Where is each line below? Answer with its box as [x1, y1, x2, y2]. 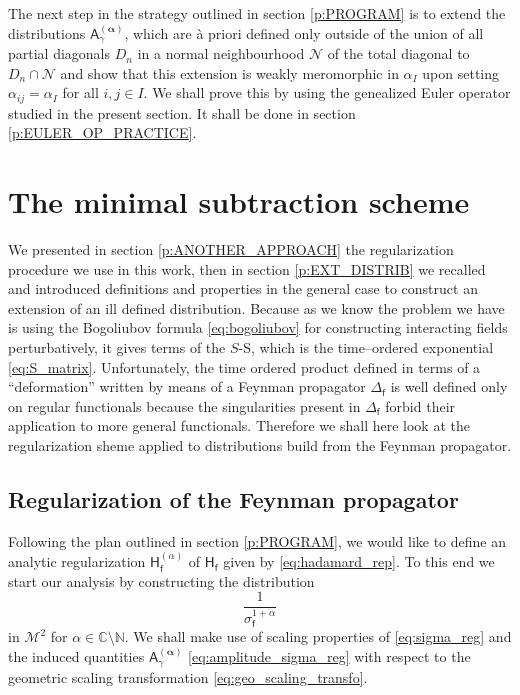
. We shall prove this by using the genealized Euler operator [143, 82, 511, 103]
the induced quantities [8, 646, 145, 667]
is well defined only [390, 376, 508, 397]
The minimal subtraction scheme [8, 181, 470, 222]
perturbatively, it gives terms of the [8, 336, 226, 357]
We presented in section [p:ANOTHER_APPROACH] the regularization [8, 239, 454, 259]
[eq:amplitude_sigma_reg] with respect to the [188, 646, 471, 667]
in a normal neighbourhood [137, 43, 305, 64]
